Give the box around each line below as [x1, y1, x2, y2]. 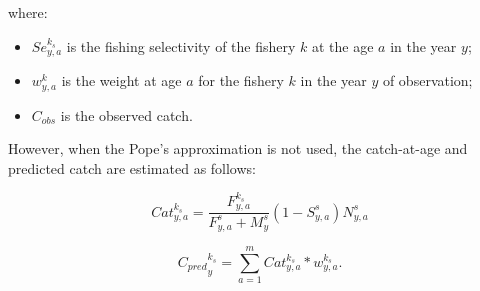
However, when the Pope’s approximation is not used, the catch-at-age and [8, 138, 468, 159]
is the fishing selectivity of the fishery [66, 35, 296, 56]
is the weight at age [61, 70, 182, 91]
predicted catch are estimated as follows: [8, 157, 256, 178]
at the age [312, 35, 374, 56]
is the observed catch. [60, 104, 193, 125]
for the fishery [198, 70, 284, 91]
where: [8, 2, 48, 22]
